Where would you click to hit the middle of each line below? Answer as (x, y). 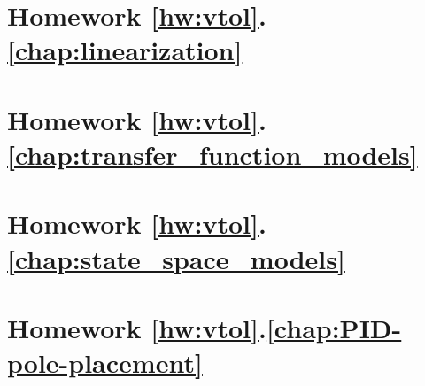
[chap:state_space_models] (176, 258)
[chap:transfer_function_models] (212, 154)
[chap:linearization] (125, 50)
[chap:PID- (334, 327)
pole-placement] (105, 363)
